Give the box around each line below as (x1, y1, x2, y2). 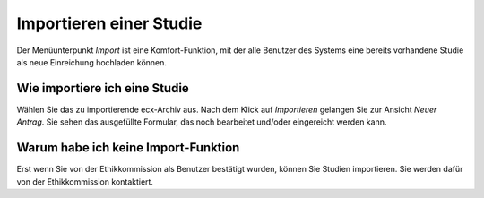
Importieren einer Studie (16, 13, 203, 33)
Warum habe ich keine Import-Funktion (16, 140, 240, 156)
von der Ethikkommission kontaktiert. (16, 176, 154, 187)
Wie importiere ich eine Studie (16, 81, 190, 96)
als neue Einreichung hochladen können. (16, 56, 168, 67)
